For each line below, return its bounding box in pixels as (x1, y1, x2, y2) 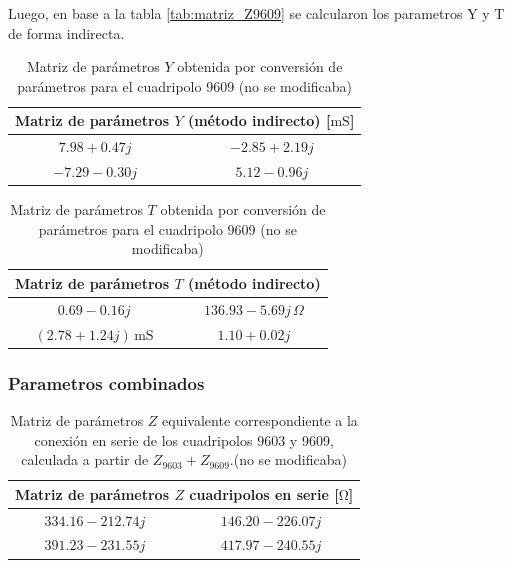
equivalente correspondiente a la (162, 409, 358, 430)
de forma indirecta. (8, 22, 125, 43)
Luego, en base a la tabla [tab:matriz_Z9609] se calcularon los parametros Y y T (8, 3, 505, 23)
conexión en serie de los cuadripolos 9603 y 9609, (34, 429, 334, 450)
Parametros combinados (8, 370, 205, 395)
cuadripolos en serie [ (189, 483, 339, 504)
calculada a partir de (21, 449, 149, 470)
